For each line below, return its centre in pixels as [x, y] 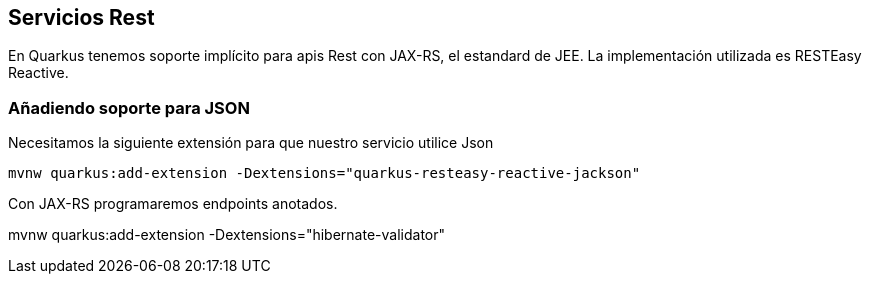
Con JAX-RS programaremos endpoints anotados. [173, 204]
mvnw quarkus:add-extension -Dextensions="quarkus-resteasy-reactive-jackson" [324, 173]
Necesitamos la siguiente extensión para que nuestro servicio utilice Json [251, 143]
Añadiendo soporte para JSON [129, 107]
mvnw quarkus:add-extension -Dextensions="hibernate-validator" [227, 235]
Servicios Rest [81, 17]
